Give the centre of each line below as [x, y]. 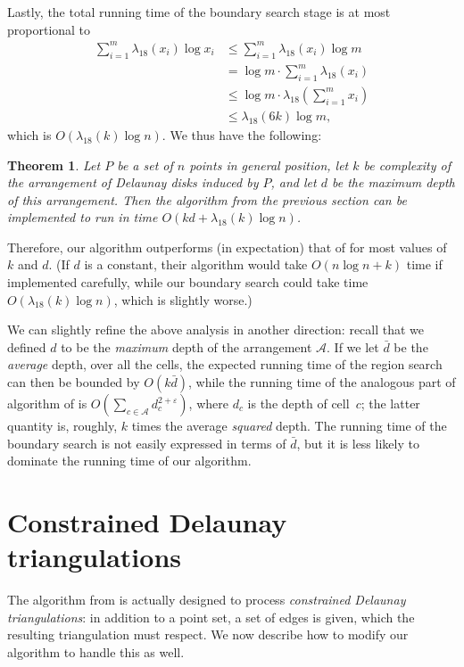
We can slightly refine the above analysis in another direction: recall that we [216, 329]
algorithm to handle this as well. [96, 651]
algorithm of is [47, 403]
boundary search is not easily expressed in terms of [147, 443]
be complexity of [407, 165]
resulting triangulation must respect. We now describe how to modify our [208, 634]
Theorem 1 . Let [54, 165]
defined [27, 346]
